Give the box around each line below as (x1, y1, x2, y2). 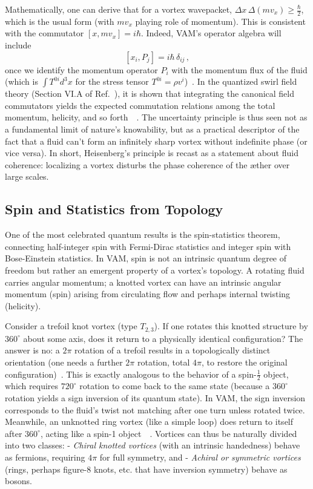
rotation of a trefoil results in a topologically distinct (74, 344, 271, 356)
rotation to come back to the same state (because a (79, 379, 270, 392)
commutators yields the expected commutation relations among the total (5, 99, 275, 111)
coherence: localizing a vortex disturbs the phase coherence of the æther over (5, 158, 290, 171)
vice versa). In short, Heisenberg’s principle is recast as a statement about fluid (5, 146, 298, 159)
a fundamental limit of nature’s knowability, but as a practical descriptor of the (5, 122, 300, 135)
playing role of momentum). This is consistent (135, 15, 306, 27)
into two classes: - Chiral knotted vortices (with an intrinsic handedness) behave (5, 439, 300, 451)
